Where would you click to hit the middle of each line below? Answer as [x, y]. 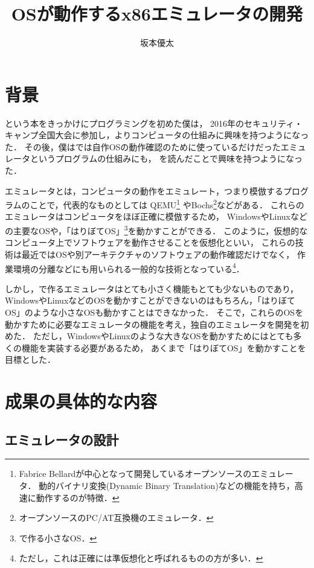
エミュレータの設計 [62, 439]
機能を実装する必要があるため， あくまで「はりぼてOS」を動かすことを [164, 347]
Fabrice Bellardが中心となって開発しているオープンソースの [135, 474]
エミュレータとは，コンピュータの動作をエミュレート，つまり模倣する [144, 190]
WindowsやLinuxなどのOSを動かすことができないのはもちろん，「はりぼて [150, 300]
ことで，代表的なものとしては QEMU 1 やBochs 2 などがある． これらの [167, 204]
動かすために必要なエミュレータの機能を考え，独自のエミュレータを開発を [153, 324]
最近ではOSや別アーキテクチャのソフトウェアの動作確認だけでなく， [158, 254]
